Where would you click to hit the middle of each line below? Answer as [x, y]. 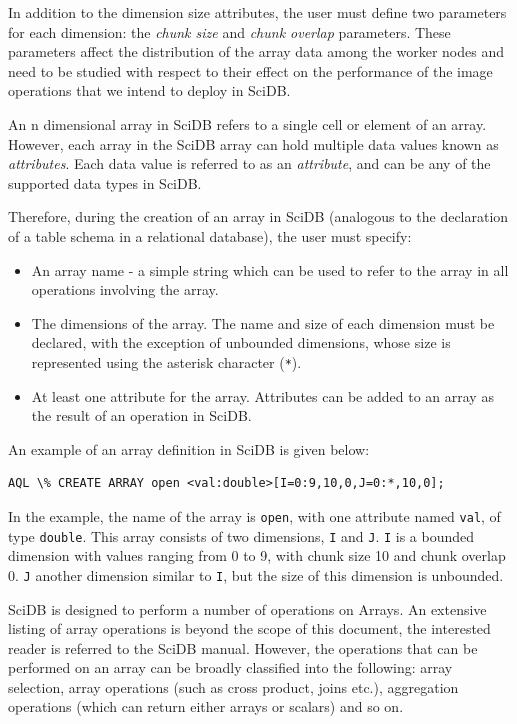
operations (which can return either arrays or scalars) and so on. [206, 706]
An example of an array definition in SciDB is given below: [189, 448]
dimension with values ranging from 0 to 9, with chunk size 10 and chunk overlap [257, 555]
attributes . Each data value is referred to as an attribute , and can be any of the [249, 163]
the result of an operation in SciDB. [141, 415]
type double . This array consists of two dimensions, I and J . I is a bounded [241, 535]
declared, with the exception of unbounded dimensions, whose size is [241, 342]
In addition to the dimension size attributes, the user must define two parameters [257, 12]
